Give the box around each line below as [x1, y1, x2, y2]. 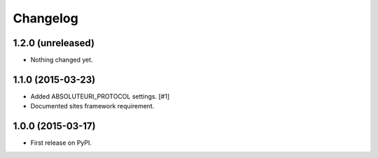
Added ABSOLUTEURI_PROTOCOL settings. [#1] [30, 92, 170, 101]
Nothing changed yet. [30, 56, 94, 64]
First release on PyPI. [30, 138, 92, 147]
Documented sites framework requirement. [30, 102, 155, 110]
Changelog [13, 10, 78, 26]
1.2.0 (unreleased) [13, 37, 94, 49]
